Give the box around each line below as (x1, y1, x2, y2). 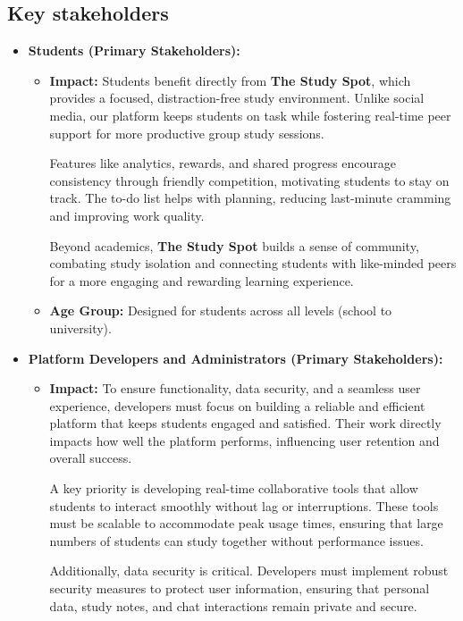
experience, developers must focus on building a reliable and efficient (49, 396, 425, 415)
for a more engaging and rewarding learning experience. (49, 271, 354, 290)
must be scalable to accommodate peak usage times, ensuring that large (49, 514, 443, 533)
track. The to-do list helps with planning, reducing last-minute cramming (49, 189, 451, 207)
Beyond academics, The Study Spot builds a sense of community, (49, 236, 419, 255)
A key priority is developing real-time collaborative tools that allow (49, 479, 418, 498)
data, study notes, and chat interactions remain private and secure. (49, 596, 417, 615)
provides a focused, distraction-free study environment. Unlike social (49, 88, 425, 107)
